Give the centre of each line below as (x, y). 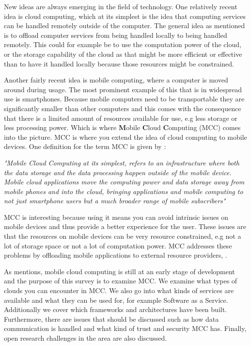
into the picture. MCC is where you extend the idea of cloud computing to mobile (125, 137)
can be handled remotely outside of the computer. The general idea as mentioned (125, 25)
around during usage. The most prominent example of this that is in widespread (123, 89)
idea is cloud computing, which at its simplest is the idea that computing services (125, 16)
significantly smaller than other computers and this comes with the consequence (123, 108)
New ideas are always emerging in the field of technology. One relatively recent (121, 6)
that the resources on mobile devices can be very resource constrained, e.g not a (123, 236)
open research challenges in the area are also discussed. (86, 338)
